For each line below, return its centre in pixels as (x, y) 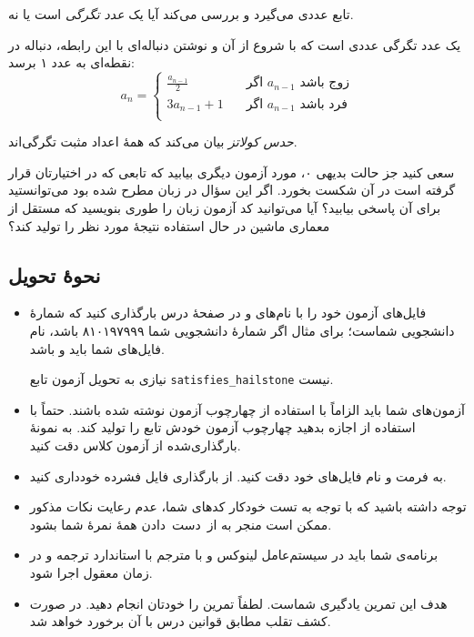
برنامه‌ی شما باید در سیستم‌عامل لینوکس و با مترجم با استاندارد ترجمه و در (234, 555)
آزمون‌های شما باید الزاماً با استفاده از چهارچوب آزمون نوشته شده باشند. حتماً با (247, 409)
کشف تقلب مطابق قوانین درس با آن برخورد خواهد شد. (180, 621)
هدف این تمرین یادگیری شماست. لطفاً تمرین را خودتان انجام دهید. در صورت (238, 603)
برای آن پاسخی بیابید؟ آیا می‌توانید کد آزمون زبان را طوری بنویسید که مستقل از (225, 207)
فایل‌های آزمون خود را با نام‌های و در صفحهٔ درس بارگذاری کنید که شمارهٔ (228, 313)
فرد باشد (323, 104)
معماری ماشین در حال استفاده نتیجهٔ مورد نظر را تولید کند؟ (169, 225)
